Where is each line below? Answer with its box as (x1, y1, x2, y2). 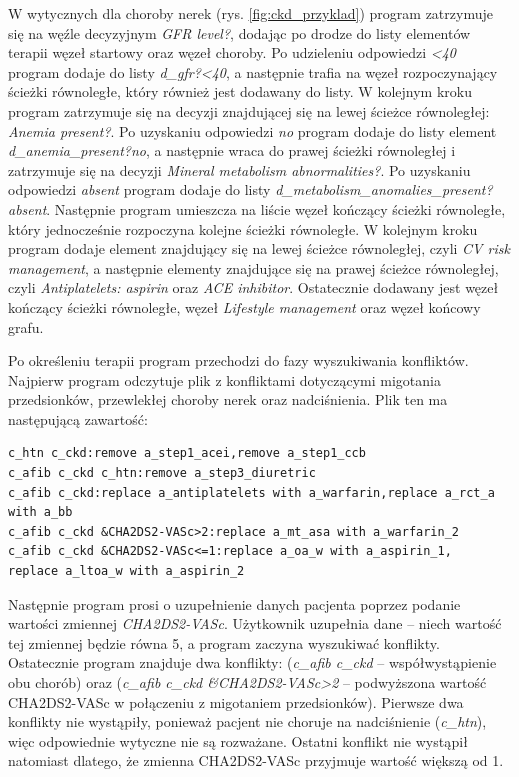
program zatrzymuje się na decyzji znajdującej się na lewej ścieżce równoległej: (8, 100, 490, 121)
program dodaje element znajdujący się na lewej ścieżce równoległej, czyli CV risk (8, 238, 510, 259)
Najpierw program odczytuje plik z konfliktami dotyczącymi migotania (8, 369, 441, 390)
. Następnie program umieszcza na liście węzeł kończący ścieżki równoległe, (46, 198, 506, 219)
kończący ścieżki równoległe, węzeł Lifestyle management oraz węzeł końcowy (8, 296, 481, 317)
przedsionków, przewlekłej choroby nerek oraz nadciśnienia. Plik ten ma (8, 389, 448, 410)
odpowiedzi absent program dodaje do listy (8, 179, 271, 200)
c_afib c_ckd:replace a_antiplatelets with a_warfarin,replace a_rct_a (8, 485, 495, 500)
